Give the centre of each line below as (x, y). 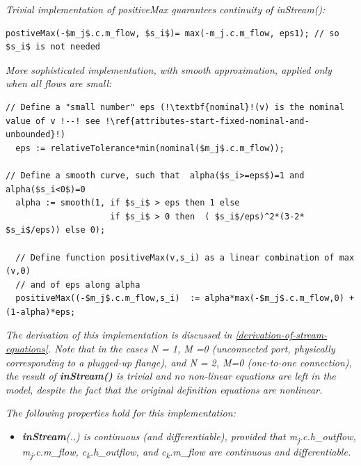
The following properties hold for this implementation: (121, 413)
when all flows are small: (59, 83)
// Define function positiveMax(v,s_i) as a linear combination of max (185, 257)
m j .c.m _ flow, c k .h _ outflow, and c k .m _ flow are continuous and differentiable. (186, 452)
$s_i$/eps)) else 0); (56, 230)
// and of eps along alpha (78, 285)
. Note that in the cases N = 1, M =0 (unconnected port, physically (191, 349)
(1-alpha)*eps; (41, 312)
